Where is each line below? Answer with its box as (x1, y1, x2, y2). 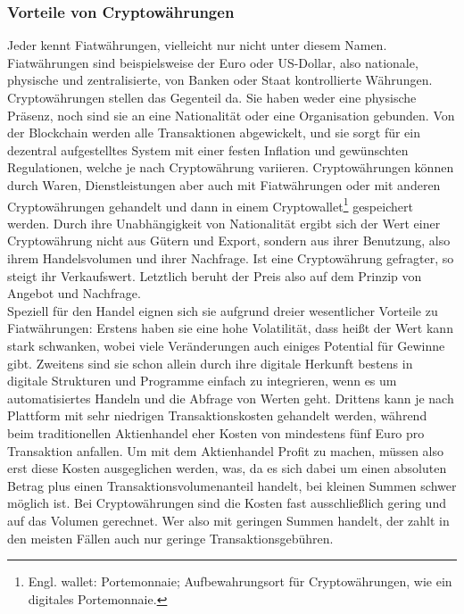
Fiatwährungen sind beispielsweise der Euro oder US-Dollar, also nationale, (7, 53, 418, 71)
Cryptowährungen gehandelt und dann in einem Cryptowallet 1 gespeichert (7, 194, 413, 215)
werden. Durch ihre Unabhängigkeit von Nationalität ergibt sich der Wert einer (7, 213, 441, 232)
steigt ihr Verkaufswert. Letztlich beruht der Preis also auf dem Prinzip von (7, 266, 422, 285)
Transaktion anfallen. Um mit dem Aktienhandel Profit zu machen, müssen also (7, 441, 444, 460)
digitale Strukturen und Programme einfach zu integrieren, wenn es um (7, 371, 397, 390)
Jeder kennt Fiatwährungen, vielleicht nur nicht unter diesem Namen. (7, 36, 387, 54)
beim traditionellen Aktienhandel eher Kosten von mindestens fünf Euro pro (7, 423, 425, 442)
